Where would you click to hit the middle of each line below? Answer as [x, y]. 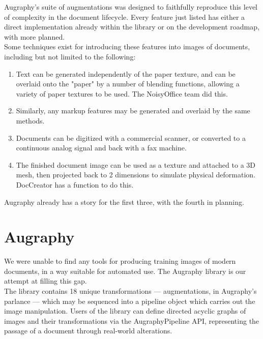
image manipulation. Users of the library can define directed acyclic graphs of [125, 311]
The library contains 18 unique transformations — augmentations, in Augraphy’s [130, 291]
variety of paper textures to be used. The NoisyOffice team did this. [122, 93]
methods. [30, 120]
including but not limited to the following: [70, 56]
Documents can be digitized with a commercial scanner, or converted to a [131, 137]
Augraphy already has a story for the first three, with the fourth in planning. [124, 202]
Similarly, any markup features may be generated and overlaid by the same [133, 111]
